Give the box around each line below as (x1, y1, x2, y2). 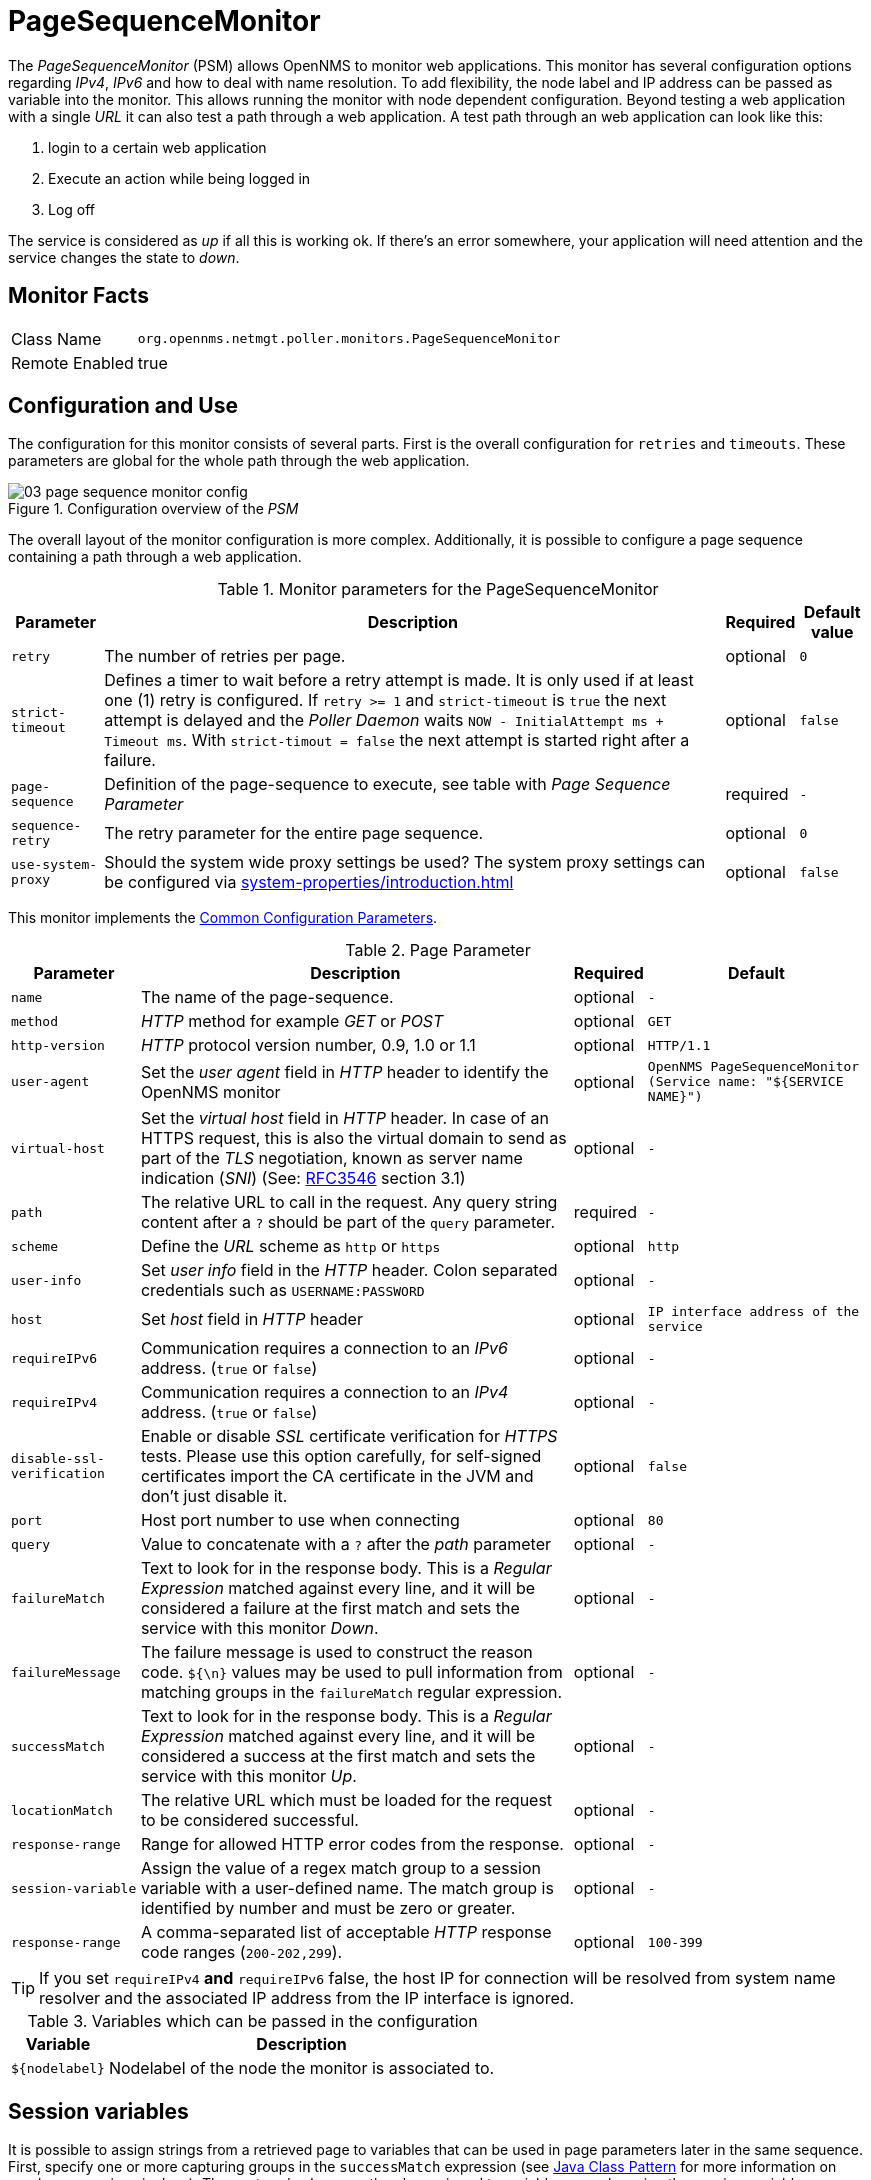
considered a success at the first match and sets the (140, 1746, 536, 1767)
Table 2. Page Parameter (345, 940, 531, 961)
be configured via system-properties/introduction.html (104, 872, 514, 893)
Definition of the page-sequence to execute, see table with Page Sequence (104, 774, 671, 795)
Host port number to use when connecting (140, 1510, 460, 1531)
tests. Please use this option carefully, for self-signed (140, 1446, 542, 1467)
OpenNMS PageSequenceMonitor (647, 1059, 860, 1075)
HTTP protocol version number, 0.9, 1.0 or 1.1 (140, 1035, 476, 1056)
